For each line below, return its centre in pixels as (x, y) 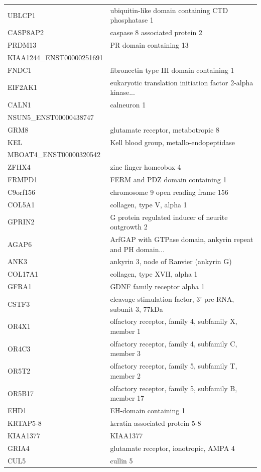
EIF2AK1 (23, 87)
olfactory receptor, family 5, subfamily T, (174, 366)
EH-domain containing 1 (148, 410)
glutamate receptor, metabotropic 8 (165, 129)
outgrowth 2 (129, 227)
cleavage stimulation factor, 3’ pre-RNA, (172, 299)
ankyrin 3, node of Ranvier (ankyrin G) (171, 261)
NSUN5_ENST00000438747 (51, 117)
